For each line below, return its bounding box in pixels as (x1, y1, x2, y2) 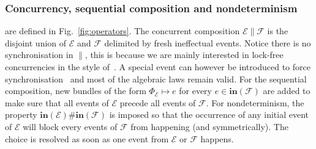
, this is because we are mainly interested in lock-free (85, 48, 284, 61)
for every (179, 84, 212, 97)
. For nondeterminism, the (206, 96, 304, 109)
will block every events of (23, 120, 118, 133)
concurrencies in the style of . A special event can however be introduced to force (5, 60, 310, 73)
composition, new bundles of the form (5, 84, 146, 97)
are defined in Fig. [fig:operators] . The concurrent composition (5, 24, 240, 37)
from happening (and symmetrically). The (130, 120, 288, 133)
